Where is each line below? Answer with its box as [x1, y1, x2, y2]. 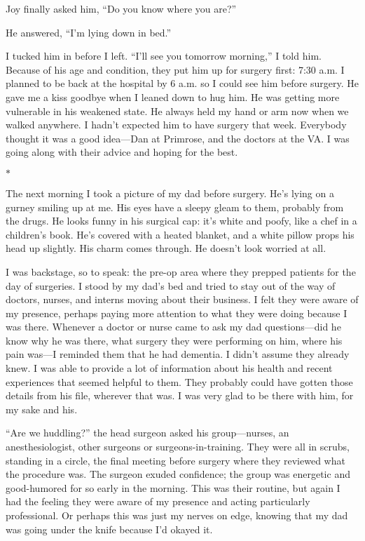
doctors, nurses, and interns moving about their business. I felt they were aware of [6, 292, 359, 307]
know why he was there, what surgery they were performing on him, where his [6, 333, 343, 347]
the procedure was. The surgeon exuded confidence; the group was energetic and [6, 467, 350, 481]
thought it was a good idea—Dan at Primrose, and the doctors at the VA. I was [6, 131, 350, 145]
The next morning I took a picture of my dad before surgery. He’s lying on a [6, 185, 334, 200]
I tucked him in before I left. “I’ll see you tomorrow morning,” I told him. [6, 48, 322, 63]
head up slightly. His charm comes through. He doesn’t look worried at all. [6, 241, 326, 255]
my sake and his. [6, 401, 78, 416]
